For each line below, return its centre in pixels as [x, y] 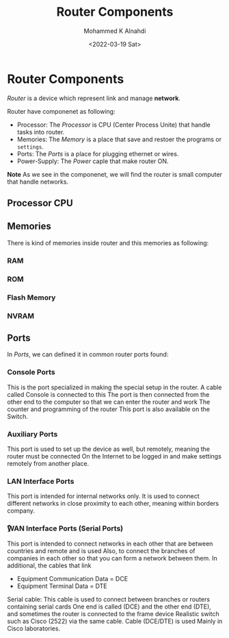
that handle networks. [38, 182]
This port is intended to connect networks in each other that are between [110, 543]
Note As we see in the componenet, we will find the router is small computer [115, 174]
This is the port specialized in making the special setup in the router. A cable [114, 387]
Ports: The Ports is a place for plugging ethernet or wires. [98, 154]
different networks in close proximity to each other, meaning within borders [113, 504]
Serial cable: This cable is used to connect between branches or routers [109, 599]
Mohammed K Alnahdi [115, 31]
